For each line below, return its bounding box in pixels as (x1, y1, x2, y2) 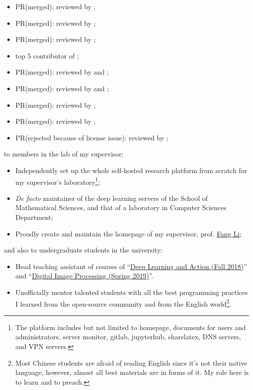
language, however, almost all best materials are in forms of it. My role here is (15, 367, 249, 377)
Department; (15, 212, 54, 222)
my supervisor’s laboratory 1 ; (15, 175, 100, 187)
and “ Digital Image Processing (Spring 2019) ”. (15, 271, 153, 281)
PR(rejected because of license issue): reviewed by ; (15, 132, 168, 142)
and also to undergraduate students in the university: (4, 245, 163, 255)
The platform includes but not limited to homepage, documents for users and (15, 322, 246, 332)
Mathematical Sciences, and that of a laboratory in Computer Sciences (15, 202, 227, 213)
